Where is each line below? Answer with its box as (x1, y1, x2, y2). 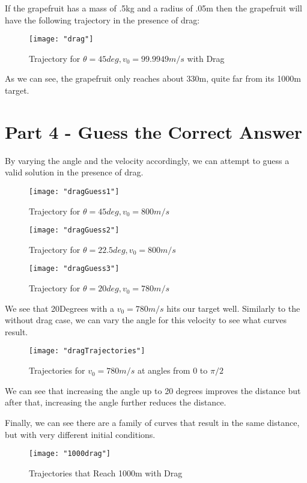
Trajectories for (29, 364, 85, 377)
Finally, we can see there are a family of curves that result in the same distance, (5, 416, 300, 428)
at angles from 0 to (137, 364, 208, 377)
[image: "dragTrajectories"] (29, 347, 145, 356)
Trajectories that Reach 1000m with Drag (29, 466, 183, 479)
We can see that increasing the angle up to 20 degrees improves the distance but (5, 384, 301, 396)
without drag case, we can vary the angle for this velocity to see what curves (5, 314, 287, 326)
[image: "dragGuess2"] (29, 226, 120, 235)
